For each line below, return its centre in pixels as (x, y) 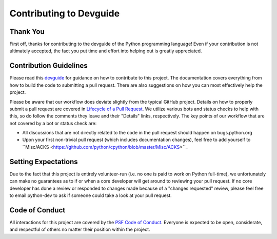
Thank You (27, 32)
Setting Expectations (44, 162)
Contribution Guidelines (49, 66)
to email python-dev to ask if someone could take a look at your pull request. (91, 195)
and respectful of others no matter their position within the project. (80, 230)
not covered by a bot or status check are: (53, 123)
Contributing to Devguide (65, 13)
